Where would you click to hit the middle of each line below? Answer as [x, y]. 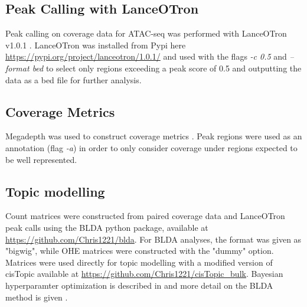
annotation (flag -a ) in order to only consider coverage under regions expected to [151, 147]
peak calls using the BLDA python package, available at [107, 227]
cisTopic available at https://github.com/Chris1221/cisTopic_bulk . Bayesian [144, 274]
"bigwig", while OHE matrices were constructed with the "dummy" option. [140, 251]
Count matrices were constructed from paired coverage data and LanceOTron [145, 216]
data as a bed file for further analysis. [74, 79]
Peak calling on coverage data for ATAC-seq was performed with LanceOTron [146, 33]
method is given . [37, 297]
